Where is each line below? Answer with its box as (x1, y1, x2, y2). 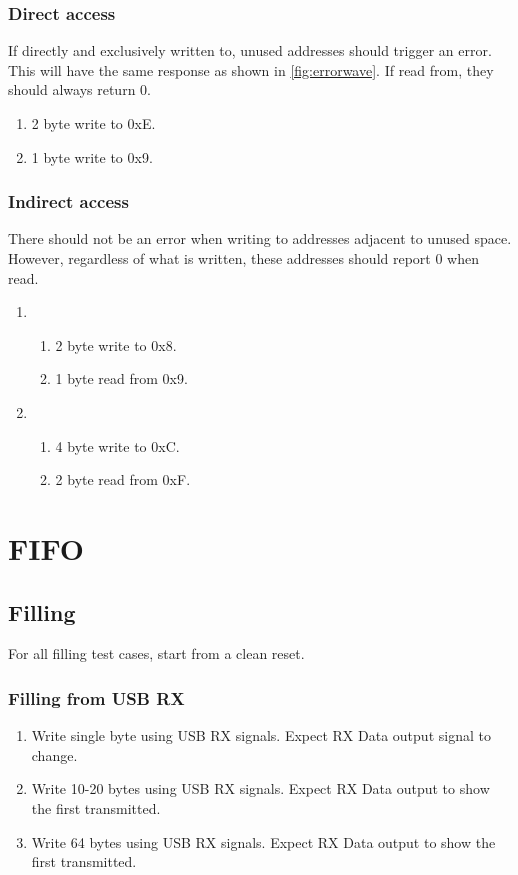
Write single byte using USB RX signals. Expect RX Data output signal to (31, 725, 491, 746)
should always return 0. (8, 79, 151, 100)
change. (31, 744, 78, 765)
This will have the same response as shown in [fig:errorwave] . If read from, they (8, 59, 494, 80)
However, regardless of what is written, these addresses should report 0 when (8, 248, 480, 268)
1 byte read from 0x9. (55, 368, 188, 389)
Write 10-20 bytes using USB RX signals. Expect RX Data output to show (31, 778, 490, 799)
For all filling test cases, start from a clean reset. (8, 643, 305, 664)
